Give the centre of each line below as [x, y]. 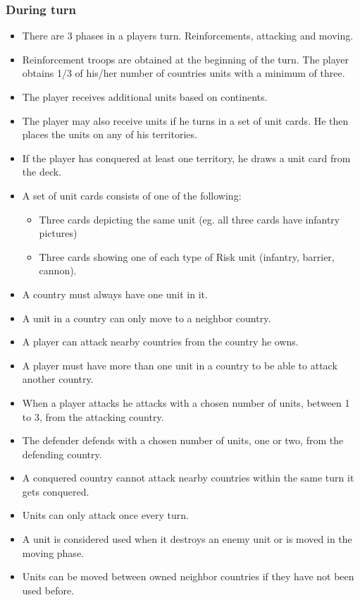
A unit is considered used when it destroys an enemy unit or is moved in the [187, 539]
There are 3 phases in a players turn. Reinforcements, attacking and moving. [188, 36]
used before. [48, 590]
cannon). [58, 270]
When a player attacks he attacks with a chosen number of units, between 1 [186, 402]
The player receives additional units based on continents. [145, 97]
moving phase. [53, 552]
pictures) [58, 233]
